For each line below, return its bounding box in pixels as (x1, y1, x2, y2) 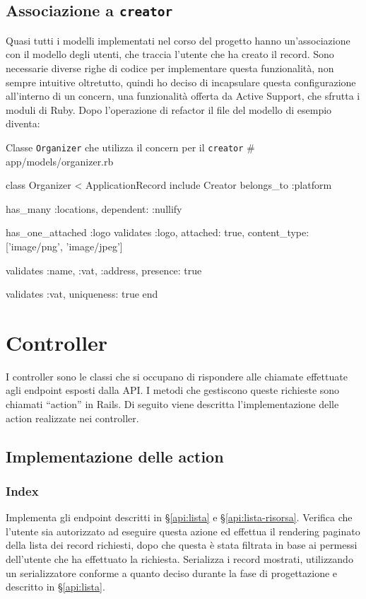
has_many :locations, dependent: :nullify (6, 201, 182, 216)
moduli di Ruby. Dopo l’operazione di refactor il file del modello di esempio (6, 102, 332, 117)
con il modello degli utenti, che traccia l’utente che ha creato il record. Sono (6, 47, 334, 62)
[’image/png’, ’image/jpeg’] (6, 238, 123, 253)
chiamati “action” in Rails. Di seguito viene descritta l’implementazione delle (6, 397, 339, 412)
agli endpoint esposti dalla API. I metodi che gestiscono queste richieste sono (6, 383, 340, 397)
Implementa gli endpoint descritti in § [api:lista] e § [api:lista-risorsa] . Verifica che (6, 510, 353, 525)
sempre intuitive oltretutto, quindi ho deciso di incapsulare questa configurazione (6, 74, 356, 89)
